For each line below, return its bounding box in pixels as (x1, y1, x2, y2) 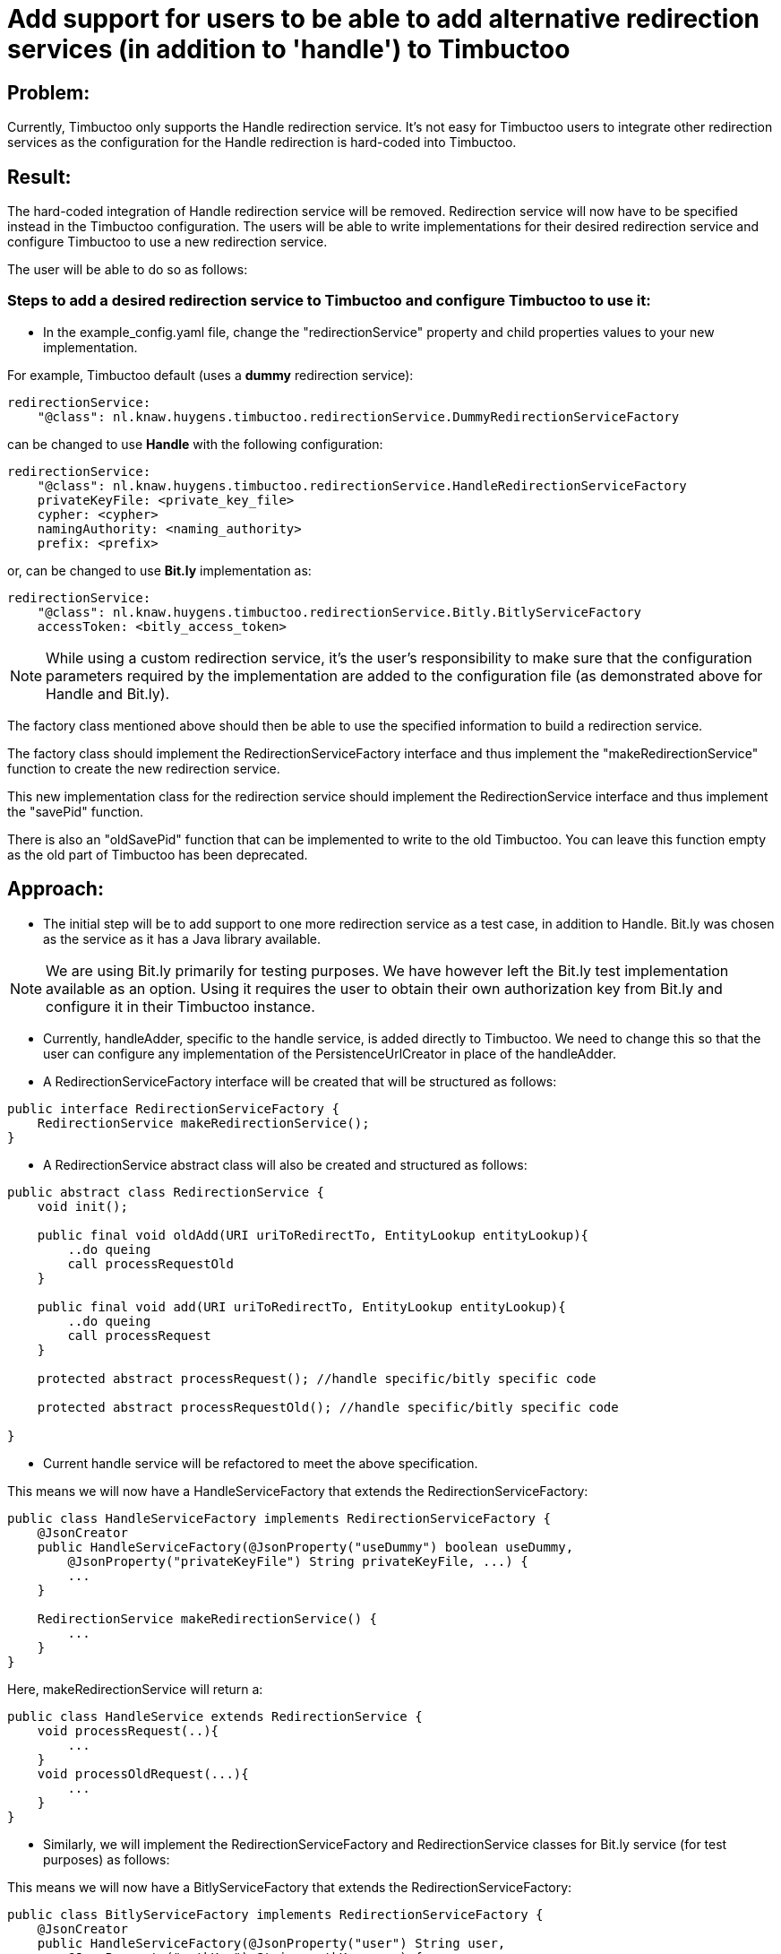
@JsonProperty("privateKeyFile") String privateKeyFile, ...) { (67, 1553, 528, 1569)
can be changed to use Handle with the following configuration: (7, 436, 383, 452)
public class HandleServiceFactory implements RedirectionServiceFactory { (7, 1510, 551, 1526)
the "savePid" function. (7, 803, 144, 819)
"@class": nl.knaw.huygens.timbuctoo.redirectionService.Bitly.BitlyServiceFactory (37, 604, 642, 619)
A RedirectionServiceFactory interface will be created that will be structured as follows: (43, 1073, 557, 1089)
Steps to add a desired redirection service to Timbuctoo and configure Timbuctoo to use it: (7, 291, 651, 310)
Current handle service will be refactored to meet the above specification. (43, 1455, 478, 1471)
